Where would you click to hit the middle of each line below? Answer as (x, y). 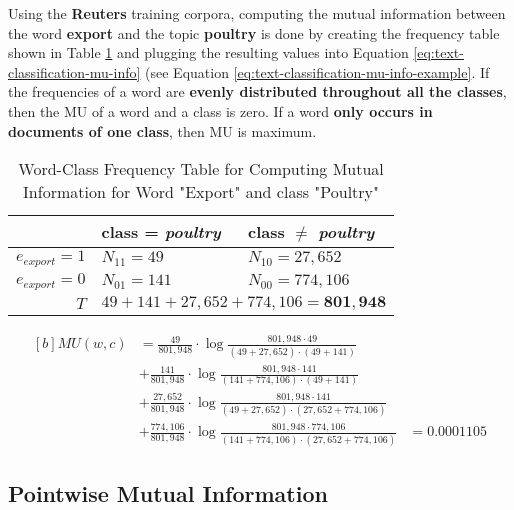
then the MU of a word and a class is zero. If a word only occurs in (220, 110)
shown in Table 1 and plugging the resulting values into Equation (208, 52)
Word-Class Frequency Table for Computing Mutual (201, 169)
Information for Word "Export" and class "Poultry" (201, 192)
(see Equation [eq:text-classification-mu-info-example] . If (317, 71)
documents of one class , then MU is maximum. (162, 130)
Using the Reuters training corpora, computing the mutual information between (257, 13)
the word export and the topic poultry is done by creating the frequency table (254, 32)
